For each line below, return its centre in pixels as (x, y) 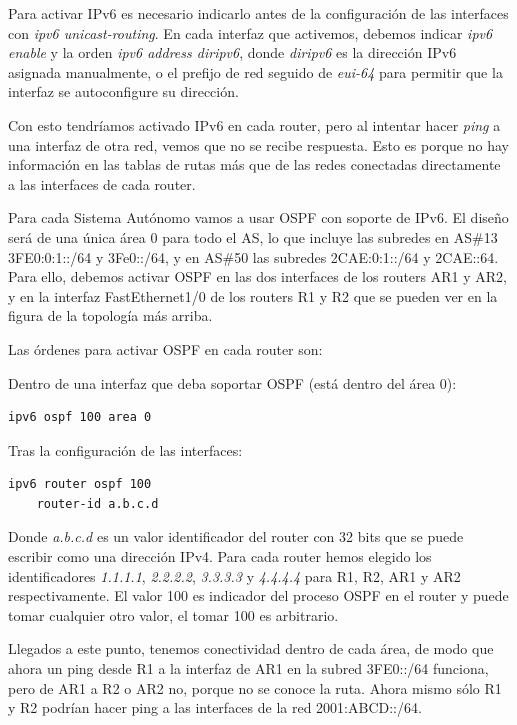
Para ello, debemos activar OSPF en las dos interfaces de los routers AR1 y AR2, (257, 276)
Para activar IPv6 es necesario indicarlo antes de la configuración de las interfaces (258, 13)
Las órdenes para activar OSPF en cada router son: (165, 348)
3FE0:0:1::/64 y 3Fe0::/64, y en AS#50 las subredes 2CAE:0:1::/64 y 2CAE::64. (253, 256)
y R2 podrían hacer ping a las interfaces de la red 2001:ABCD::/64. (215, 707)
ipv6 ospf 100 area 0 (80, 417)
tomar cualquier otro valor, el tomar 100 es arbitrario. (173, 614)
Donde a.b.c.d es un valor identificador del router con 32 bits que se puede (236, 536)
